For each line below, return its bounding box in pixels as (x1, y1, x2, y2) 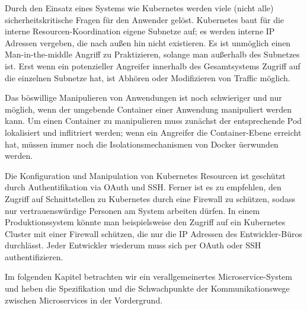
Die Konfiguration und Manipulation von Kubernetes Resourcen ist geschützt (5, 169, 286, 181)
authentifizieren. (5, 250, 63, 263)
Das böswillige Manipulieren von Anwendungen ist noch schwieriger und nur (5, 91, 282, 104)
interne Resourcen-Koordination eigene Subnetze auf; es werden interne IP (5, 25, 275, 37)
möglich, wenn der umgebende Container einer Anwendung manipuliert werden (5, 103, 292, 115)
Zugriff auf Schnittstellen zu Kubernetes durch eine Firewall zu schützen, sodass (5, 192, 296, 204)
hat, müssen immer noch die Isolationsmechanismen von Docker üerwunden (5, 138, 279, 150)
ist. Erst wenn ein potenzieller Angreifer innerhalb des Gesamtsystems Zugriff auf (5, 59, 300, 72)
